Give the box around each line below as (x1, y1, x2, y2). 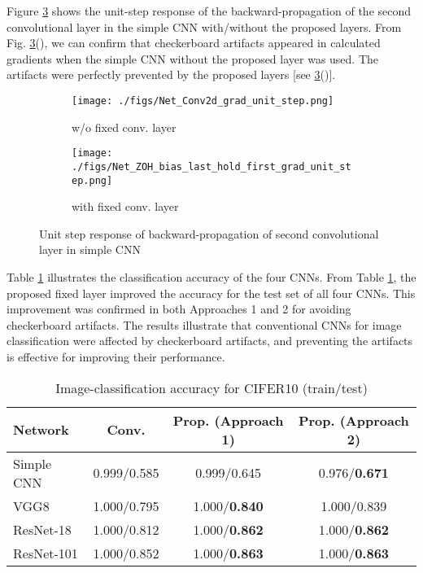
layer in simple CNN (39, 241, 141, 258)
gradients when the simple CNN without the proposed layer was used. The (7, 50, 379, 67)
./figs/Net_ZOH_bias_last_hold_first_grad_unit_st (72, 160, 351, 173)
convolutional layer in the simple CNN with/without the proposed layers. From (7, 18, 402, 35)
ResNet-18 (13, 519, 72, 539)
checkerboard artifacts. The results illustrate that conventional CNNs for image (7, 316, 402, 333)
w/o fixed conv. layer (72, 118, 177, 135)
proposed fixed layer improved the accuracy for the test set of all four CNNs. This (7, 284, 416, 301)
